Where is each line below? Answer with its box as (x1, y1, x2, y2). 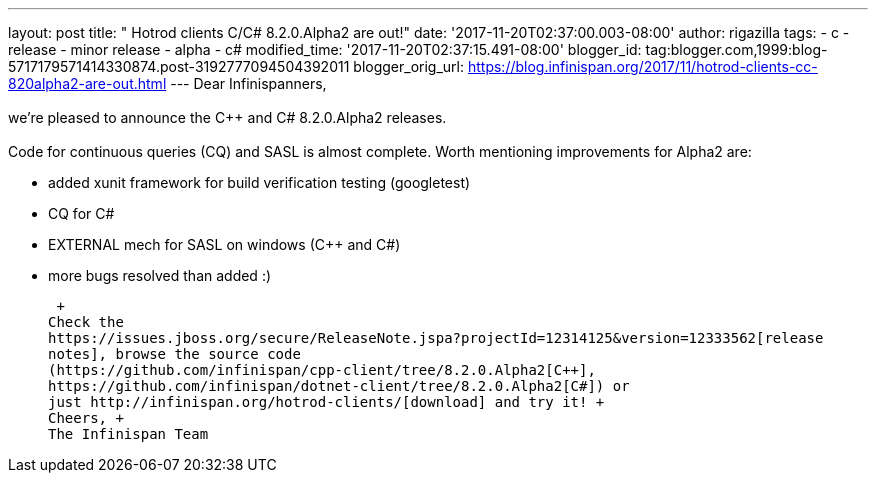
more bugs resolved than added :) (48, 267, 272, 284)
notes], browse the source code (48, 346, 301, 362)
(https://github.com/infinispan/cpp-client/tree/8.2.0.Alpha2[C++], (48, 362, 596, 378)
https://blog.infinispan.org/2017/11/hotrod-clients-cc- (467, 58, 818, 75)
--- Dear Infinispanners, (170, 75, 327, 92)
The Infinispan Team (48, 426, 209, 442)
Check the (48, 314, 124, 330)
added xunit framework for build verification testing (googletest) (48, 174, 471, 191)
